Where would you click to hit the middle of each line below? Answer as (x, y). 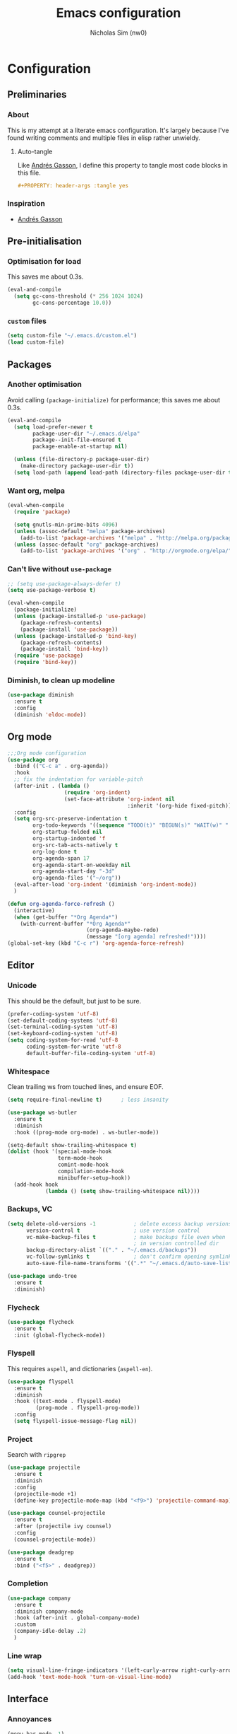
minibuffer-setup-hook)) (94, 1178)
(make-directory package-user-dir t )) (77, 466)
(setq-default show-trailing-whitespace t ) (72, 1145)
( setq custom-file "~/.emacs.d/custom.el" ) (72, 336)
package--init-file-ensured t (77, 440)
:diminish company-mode (48, 1611)
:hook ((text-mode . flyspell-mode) (67, 1402)
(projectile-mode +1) (45, 1494)
